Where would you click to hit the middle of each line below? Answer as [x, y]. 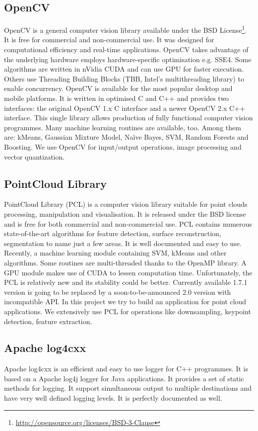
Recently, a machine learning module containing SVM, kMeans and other [115, 253]
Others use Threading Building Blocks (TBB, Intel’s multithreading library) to [124, 78]
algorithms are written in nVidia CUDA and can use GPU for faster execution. [124, 69]
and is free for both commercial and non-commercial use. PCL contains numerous [128, 223]
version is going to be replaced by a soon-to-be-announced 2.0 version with [118, 292]
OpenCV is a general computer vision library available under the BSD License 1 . [126, 29]
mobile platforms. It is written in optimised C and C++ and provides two [117, 98]
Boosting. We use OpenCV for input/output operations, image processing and [123, 146]
